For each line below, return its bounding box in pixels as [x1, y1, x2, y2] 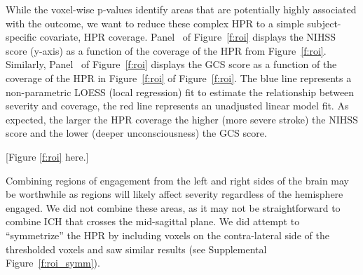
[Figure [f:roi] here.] [6, 149, 89, 163]
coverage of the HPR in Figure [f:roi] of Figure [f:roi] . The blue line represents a [6, 70, 352, 85]
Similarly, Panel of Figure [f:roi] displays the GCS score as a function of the [6, 57, 337, 72]
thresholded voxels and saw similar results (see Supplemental [6, 241, 267, 256]
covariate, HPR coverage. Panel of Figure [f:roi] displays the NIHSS [39, 29, 336, 44]
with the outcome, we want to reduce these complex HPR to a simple [6, 15, 304, 30]
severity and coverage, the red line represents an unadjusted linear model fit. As [6, 98, 349, 113]
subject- [307, 15, 341, 30]
